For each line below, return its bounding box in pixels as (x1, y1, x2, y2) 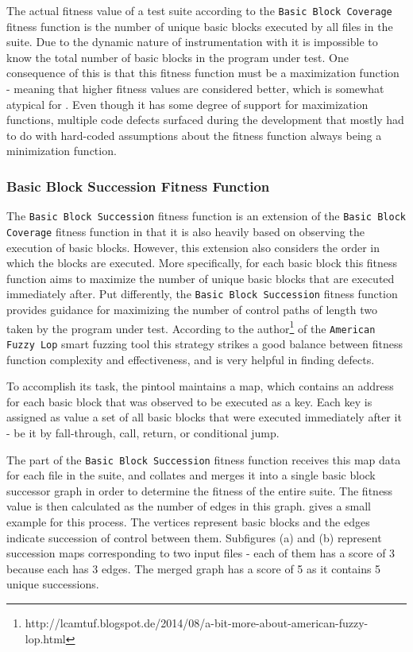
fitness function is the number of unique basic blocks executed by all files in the (6, 17, 393, 34)
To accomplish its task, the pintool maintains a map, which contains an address (6, 378, 394, 394)
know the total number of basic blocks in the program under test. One (6, 49, 349, 65)
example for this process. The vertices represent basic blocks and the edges (6, 513, 370, 530)
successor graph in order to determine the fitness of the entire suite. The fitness (6, 482, 393, 499)
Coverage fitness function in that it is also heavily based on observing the (6, 223, 365, 239)
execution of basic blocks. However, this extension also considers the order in (6, 239, 380, 255)
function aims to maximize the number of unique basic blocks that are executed (6, 270, 395, 286)
